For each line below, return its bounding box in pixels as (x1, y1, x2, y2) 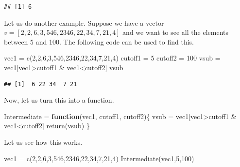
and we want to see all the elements (122, 27, 228, 37)
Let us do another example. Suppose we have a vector (4, 17, 164, 28)
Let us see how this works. (4, 137, 83, 147)
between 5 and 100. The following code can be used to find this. (4, 36, 194, 46)
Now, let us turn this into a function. (4, 95, 114, 105)
